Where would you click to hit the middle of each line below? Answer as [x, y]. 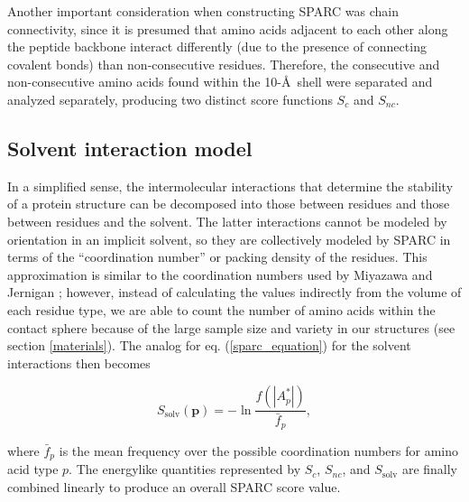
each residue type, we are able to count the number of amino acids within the [221, 309]
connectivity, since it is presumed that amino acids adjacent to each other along [228, 28]
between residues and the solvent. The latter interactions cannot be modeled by [227, 221]
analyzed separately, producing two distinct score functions [170, 99]
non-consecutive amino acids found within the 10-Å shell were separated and [220, 82]
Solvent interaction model [130, 148]
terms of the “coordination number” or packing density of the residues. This [217, 257]
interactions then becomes [79, 363]
